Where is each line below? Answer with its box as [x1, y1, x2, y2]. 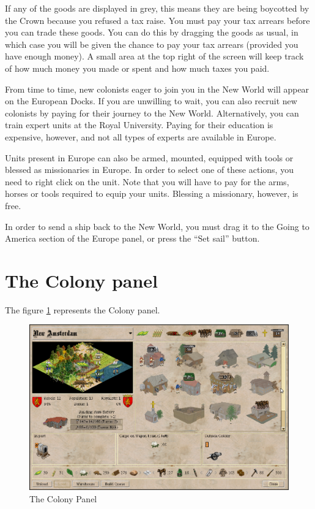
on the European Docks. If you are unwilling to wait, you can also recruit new [5, 94, 297, 107]
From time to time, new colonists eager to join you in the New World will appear [5, 82, 309, 95]
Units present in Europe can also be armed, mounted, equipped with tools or [5, 151, 294, 164]
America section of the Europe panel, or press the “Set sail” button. [5, 232, 260, 245]
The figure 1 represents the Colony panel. [5, 303, 160, 316]
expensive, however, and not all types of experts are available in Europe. [5, 130, 276, 143]
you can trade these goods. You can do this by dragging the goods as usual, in [5, 26, 298, 39]
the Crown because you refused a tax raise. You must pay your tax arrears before [5, 13, 310, 26]
